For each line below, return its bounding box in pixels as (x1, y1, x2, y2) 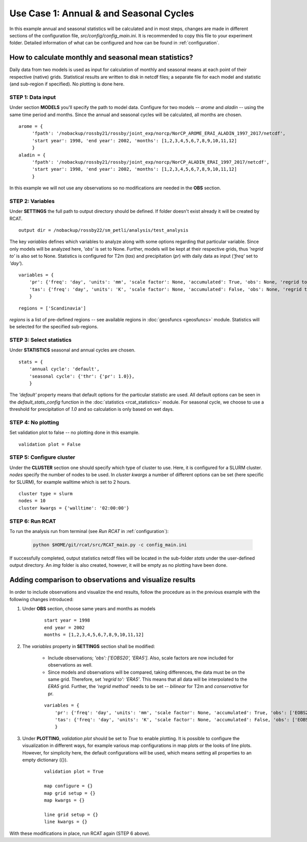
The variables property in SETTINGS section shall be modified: (22, 643, 156, 649)
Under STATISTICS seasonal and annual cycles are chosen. (9, 347, 136, 353)
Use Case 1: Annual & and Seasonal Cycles (9, 8, 194, 19)
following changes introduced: (9, 596, 74, 602)
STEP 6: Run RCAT (9, 517, 56, 524)
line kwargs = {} (44, 819, 87, 825)
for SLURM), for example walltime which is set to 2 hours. (9, 479, 131, 485)
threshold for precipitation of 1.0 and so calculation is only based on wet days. (9, 406, 174, 412)
